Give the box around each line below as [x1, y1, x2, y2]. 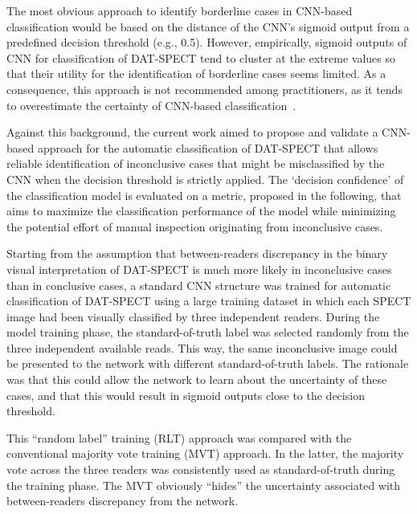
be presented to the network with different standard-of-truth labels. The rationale [6, 355, 409, 372]
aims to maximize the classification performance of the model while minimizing [6, 202, 396, 219]
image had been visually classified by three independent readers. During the [6, 308, 380, 324]
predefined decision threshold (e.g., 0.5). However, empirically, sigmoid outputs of [6, 34, 407, 51]
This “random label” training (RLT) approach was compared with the [6, 429, 352, 446]
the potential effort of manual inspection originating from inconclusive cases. [6, 218, 383, 235]
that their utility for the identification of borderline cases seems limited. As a [6, 65, 386, 82]
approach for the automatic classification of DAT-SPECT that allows [37, 139, 378, 156]
